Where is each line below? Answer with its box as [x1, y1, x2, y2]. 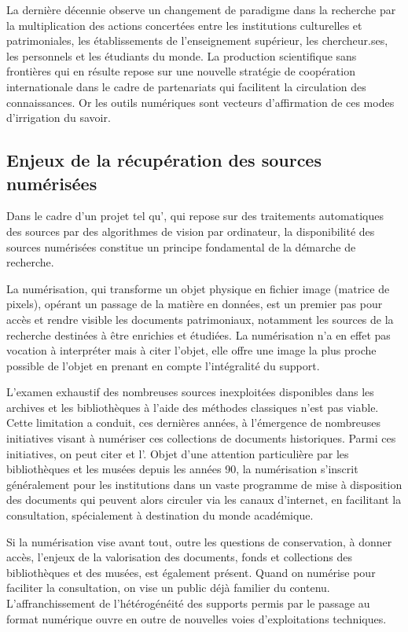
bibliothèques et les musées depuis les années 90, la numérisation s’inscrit [6, 461, 358, 477]
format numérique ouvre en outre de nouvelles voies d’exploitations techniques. [6, 610, 387, 626]
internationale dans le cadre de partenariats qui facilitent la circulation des [6, 78, 366, 94]
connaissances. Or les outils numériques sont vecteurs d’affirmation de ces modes [6, 94, 395, 110]
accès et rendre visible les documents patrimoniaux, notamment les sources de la [6, 310, 394, 327]
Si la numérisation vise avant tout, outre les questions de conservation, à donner [6, 533, 392, 549]
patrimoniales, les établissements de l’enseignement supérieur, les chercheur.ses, [6, 32, 388, 49]
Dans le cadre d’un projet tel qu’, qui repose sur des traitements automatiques [6, 208, 384, 224]
